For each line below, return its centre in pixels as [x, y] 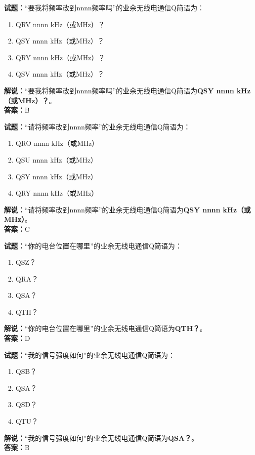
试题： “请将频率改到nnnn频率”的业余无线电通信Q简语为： [97, 126]
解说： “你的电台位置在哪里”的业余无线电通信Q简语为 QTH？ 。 [106, 328]
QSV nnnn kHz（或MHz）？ [60, 74]
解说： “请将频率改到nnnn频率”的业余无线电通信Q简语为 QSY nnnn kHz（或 [127, 209]
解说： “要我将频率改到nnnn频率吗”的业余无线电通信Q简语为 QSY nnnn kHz [127, 90]
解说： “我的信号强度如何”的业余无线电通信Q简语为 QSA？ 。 [101, 437]
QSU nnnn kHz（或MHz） [57, 159]
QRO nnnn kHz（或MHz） [57, 143]
